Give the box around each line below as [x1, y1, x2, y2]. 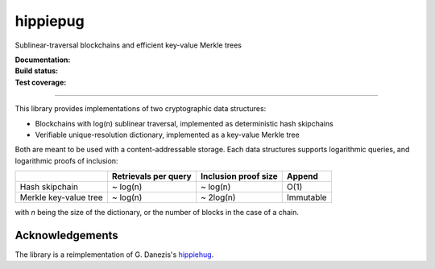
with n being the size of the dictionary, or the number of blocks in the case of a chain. [14, 208, 300, 217]
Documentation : [14, 55, 71, 64]
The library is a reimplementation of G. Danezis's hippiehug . [14, 250, 214, 259]
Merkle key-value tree [19, 192, 104, 203]
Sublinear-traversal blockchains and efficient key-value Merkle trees [14, 40, 242, 50]
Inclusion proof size [200, 171, 278, 182]
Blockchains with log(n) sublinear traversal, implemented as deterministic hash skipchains [35, 118, 333, 128]
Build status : [14, 66, 59, 76]
